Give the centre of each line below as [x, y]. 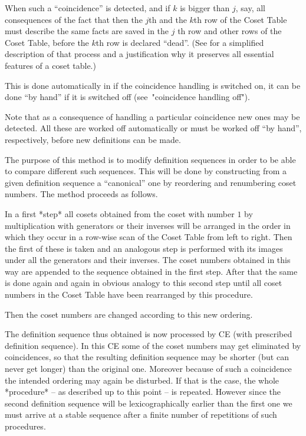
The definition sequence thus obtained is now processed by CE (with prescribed [149, 334]
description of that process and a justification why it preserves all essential [139, 54]
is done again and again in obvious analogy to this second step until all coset [144, 283]
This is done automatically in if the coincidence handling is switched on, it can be [153, 85]
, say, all [250, 8]
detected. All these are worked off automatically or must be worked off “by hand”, [153, 128]
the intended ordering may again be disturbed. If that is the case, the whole [142, 380]
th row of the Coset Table [240, 19]
